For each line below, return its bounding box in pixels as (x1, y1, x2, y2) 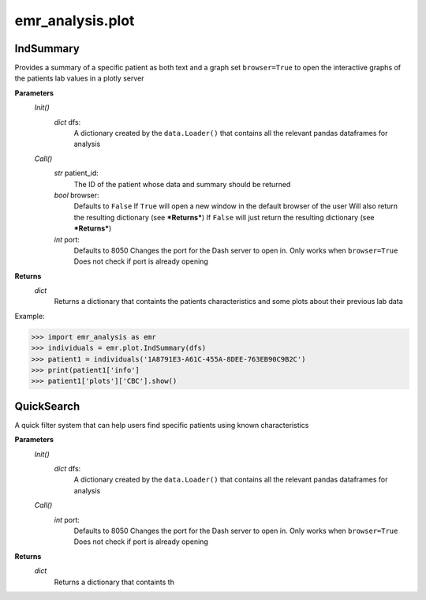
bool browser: (54, 190, 99, 200)
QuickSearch (14, 399, 80, 413)
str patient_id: (54, 168, 99, 178)
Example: (14, 311, 45, 321)
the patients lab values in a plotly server (14, 73, 144, 83)
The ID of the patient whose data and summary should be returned (73, 179, 291, 189)
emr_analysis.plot (14, 12, 135, 29)
